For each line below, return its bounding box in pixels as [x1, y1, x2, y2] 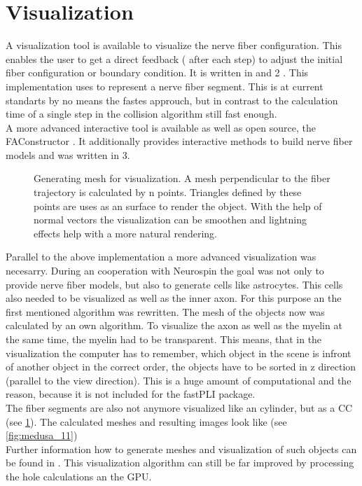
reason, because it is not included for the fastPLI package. [6, 387, 256, 401]
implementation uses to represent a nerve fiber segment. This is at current [6, 78, 323, 93]
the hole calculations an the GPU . [6, 468, 152, 483]
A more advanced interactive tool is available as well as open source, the [6, 120, 316, 134]
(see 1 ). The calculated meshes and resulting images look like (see [6, 414, 287, 429]
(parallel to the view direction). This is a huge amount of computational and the [6, 373, 351, 387]
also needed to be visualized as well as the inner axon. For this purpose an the [6, 291, 342, 305]
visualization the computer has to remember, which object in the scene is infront [6, 345, 351, 360]
